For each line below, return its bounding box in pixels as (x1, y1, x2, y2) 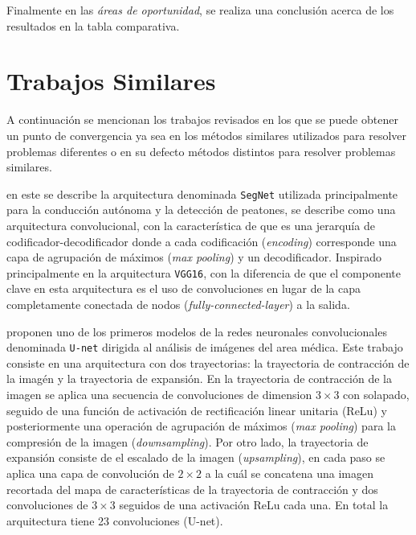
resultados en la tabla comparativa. (6, 17, 180, 34)
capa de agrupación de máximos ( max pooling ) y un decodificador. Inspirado (6, 249, 381, 265)
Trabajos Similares (6, 64, 216, 97)
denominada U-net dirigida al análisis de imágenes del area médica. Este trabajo (6, 339, 403, 356)
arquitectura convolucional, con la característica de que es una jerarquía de (6, 216, 375, 233)
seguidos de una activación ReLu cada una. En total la (119, 496, 389, 513)
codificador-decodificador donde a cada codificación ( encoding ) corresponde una (6, 233, 397, 249)
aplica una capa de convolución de (6, 464, 174, 481)
